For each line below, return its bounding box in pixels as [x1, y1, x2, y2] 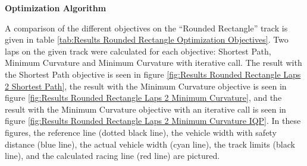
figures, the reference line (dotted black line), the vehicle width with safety [5, 126, 277, 138]
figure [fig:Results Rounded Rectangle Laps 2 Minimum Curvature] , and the [5, 91, 282, 104]
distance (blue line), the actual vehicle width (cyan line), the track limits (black [5, 138, 295, 150]
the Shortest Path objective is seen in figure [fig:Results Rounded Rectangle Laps [5, 68, 301, 80]
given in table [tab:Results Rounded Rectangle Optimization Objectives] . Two [5, 33, 289, 46]
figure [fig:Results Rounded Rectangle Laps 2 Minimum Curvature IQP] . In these [5, 114, 301, 127]
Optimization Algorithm [5, 2, 106, 14]
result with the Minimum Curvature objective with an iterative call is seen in [5, 103, 286, 115]
